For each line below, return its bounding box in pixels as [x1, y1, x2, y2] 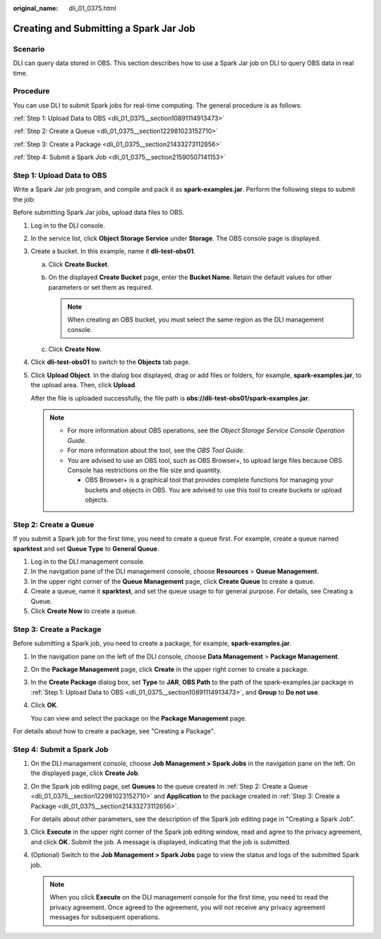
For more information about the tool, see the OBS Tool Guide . [67, 446, 245, 455]
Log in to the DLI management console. [30, 557, 145, 566]
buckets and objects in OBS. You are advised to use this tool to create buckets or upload [85, 485, 342, 494]
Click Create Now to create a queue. [30, 607, 138, 615]
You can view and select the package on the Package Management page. [30, 714, 247, 722]
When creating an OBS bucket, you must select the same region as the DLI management [67, 315, 324, 324]
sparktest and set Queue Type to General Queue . [13, 544, 159, 553]
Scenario [13, 44, 45, 54]
